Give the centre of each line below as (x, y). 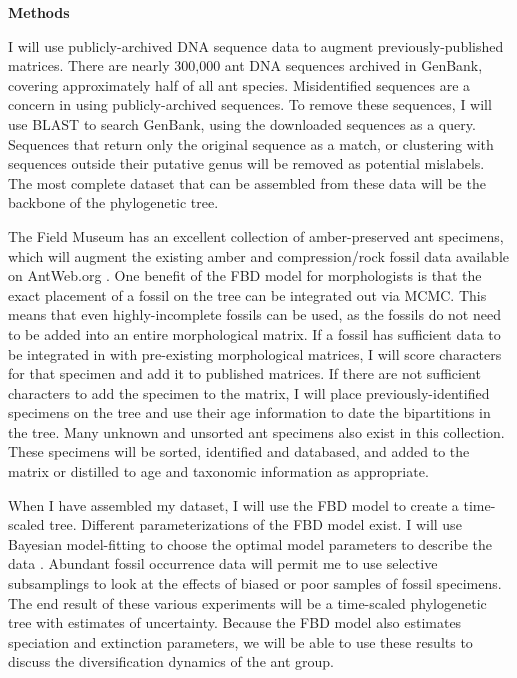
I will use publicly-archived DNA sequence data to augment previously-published (256, 45)
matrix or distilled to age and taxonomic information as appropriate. (218, 471)
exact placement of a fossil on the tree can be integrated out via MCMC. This (247, 294)
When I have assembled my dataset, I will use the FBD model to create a (233, 504)
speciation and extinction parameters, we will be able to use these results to (240, 641)
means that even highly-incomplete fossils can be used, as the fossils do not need (254, 314)
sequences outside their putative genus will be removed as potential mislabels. (246, 163)
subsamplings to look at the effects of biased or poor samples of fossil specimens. (255, 583)
